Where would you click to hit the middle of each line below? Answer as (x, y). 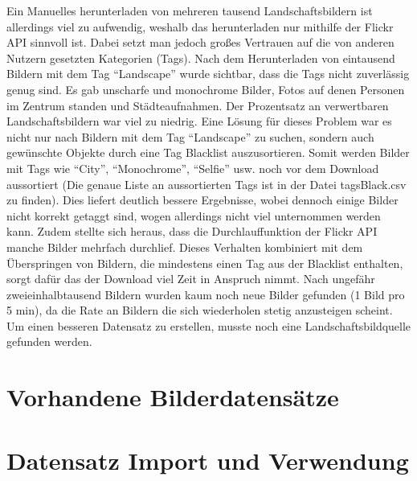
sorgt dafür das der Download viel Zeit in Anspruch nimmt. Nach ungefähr (191, 279)
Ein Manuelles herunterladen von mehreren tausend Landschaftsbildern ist (190, 10)
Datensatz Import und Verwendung (208, 460)
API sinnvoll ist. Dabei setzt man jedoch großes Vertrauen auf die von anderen (200, 42)
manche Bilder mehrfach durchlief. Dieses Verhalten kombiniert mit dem (185, 247)
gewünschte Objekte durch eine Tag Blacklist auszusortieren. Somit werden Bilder (208, 152)
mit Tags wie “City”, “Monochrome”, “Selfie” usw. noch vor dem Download (193, 168)
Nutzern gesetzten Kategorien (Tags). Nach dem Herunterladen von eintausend (201, 58)
